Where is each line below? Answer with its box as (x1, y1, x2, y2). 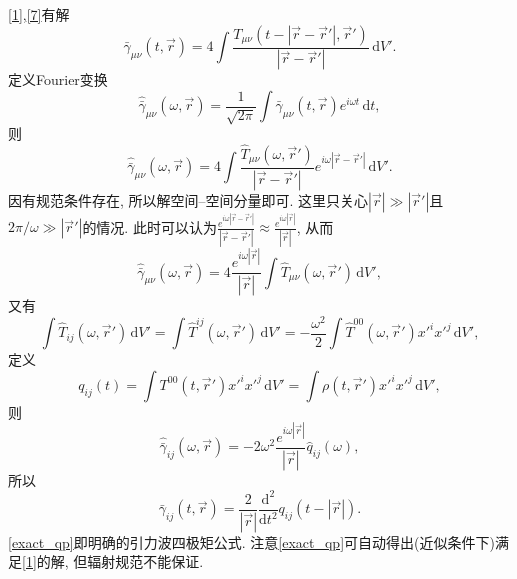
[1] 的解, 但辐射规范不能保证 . (22, 551, 204, 572)
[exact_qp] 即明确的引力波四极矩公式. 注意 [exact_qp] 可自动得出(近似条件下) (8, 531, 495, 552)
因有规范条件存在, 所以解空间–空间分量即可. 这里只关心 (8, 189, 369, 210)
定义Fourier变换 (8, 69, 108, 90)
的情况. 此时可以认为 (82, 216, 217, 237)
